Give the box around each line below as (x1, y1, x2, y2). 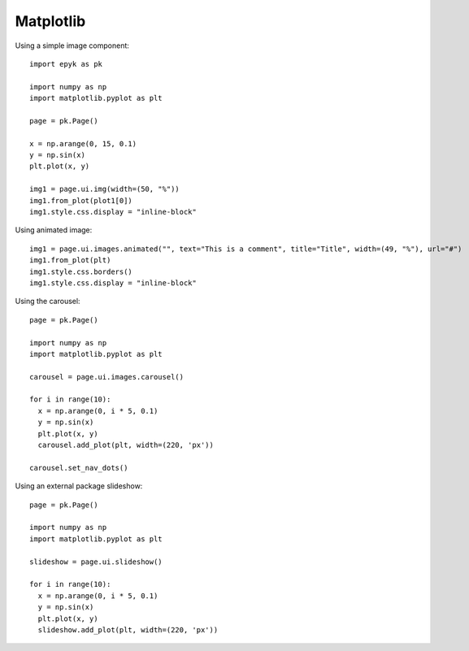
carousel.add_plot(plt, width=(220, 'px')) (37, 441, 215, 450)
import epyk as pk (29, 59, 103, 68)
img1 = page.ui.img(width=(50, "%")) (29, 184, 180, 194)
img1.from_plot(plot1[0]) (29, 196, 133, 205)
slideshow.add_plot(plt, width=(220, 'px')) (37, 625, 219, 634)
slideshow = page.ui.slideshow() (29, 557, 163, 566)
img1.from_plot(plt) (29, 256, 111, 265)
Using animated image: (15, 225, 93, 235)
